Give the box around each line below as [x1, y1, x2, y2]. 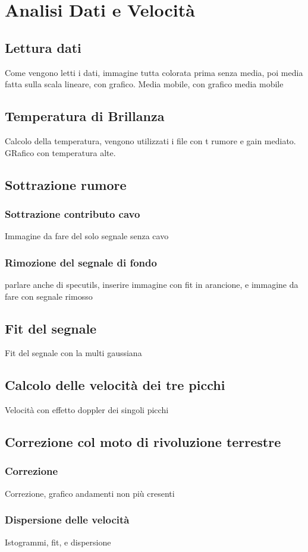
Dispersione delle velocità [5, 512, 130, 527]
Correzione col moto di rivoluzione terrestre [5, 433, 281, 451]
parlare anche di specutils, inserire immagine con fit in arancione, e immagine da [5, 278, 298, 290]
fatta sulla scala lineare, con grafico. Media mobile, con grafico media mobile [5, 78, 284, 90]
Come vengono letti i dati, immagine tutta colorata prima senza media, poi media [5, 66, 303, 78]
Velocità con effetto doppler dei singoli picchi [5, 404, 169, 416]
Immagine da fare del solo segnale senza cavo [5, 230, 169, 242]
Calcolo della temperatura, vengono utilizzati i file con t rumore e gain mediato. [5, 134, 296, 147]
